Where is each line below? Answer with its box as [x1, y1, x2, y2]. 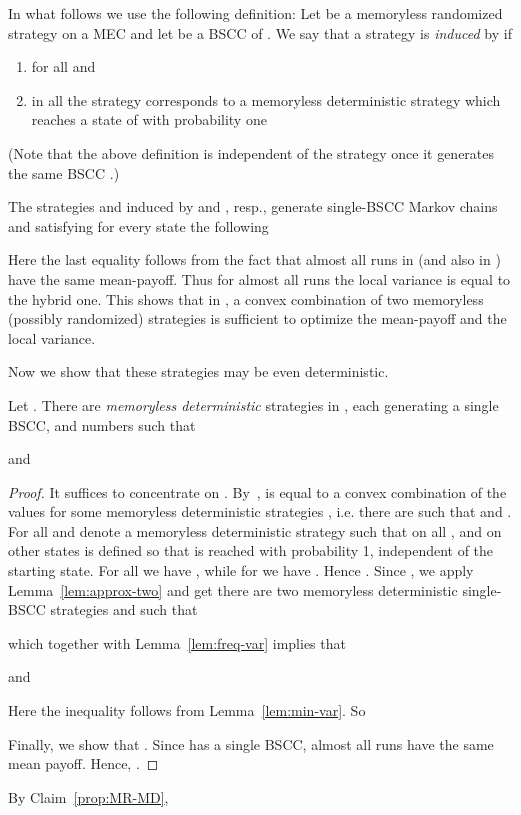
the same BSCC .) [8, 162, 120, 183]
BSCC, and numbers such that [8, 414, 196, 435]
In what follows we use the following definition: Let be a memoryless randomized [8, 3, 503, 23]
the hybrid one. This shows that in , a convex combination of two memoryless [8, 288, 484, 309]
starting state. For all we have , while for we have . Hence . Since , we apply [8, 560, 474, 581]
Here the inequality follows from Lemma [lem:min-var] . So [8, 700, 366, 721]
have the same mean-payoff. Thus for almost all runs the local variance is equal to [8, 268, 511, 289]
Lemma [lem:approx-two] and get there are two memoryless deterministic [8, 579, 458, 600]
